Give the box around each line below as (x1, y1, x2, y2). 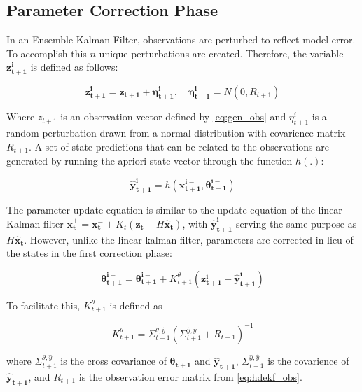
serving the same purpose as (235, 216, 357, 230)
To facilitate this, (6, 297, 81, 312)
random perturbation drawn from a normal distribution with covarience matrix (6, 125, 346, 140)
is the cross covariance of (60, 353, 167, 368)
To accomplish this (6, 45, 87, 60)
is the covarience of (267, 353, 349, 368)
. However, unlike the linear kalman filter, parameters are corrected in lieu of (24, 232, 354, 246)
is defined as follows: (30, 59, 118, 74)
